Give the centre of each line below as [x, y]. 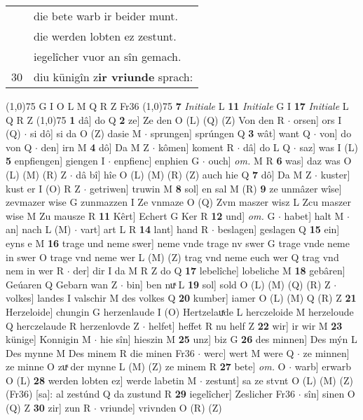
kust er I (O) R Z [43, 188]
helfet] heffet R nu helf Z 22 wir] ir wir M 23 [246, 325]
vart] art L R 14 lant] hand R [144, 229]
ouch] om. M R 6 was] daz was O [280, 161]
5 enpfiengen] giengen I [55, 161]
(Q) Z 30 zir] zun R [48, 408]
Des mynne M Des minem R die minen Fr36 [100, 352]
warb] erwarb [323, 366]
